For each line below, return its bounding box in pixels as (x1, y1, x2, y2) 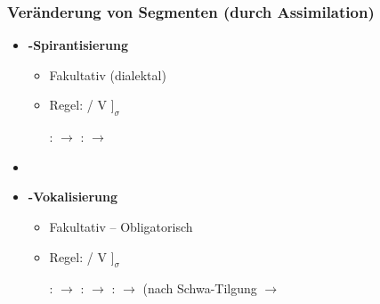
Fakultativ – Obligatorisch (49, 217, 193, 235)
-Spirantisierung (28, 36, 128, 54)
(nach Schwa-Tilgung (142, 279, 257, 298)
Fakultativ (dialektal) (49, 65, 166, 84)
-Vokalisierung (28, 187, 118, 206)
